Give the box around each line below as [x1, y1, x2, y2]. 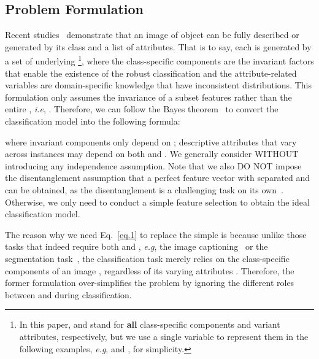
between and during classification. [5, 288, 132, 301]
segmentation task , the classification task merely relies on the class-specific [5, 252, 290, 264]
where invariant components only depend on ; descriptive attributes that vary [5, 135, 297, 148]
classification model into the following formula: [5, 115, 180, 128]
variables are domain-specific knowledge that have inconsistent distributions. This [5, 79, 312, 91]
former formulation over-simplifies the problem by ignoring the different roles [5, 276, 294, 289]
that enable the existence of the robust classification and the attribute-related [5, 66, 297, 79]
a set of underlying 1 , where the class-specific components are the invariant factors [5, 53, 314, 68]
